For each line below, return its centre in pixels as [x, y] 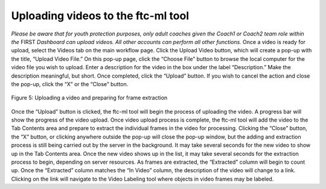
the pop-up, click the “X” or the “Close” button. [70, 84]
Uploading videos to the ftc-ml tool [100, 16]
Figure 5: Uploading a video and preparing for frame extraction [89, 98]
